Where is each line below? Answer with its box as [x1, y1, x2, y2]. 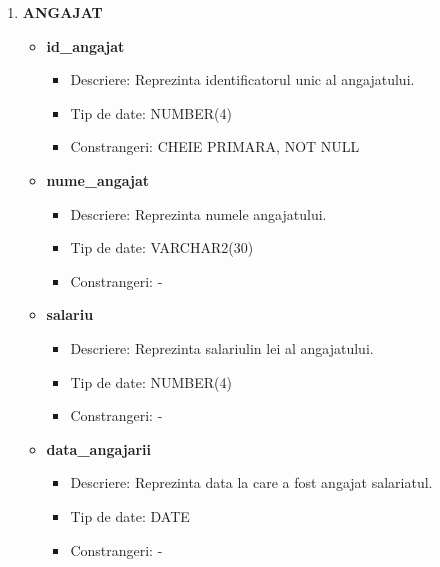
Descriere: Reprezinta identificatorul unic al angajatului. [70, 69, 415, 90]
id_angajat [46, 35, 125, 56]
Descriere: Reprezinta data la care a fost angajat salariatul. [70, 472, 433, 493]
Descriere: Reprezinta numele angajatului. [70, 203, 327, 224]
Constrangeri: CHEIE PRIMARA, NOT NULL [70, 136, 360, 157]
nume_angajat [46, 169, 150, 190]
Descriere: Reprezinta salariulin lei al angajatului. [70, 337, 374, 358]
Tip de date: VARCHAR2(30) [70, 237, 254, 258]
